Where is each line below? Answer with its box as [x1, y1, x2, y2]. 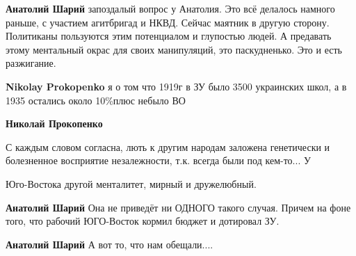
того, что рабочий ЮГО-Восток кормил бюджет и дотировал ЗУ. [6, 214, 280, 228]
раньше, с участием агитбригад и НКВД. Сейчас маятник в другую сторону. [6, 15, 330, 29]
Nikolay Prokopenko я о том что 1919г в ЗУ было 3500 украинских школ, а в [6, 79, 347, 93]
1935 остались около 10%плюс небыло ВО [6, 93, 186, 107]
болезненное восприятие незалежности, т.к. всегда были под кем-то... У [6, 153, 311, 168]
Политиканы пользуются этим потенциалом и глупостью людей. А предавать [6, 29, 332, 43]
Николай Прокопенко [6, 116, 103, 131]
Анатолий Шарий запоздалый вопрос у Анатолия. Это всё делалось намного [6, 1, 335, 15]
